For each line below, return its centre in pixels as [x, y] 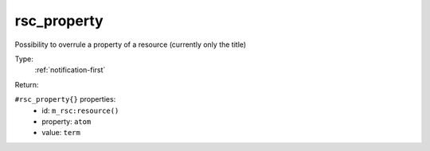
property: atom [66, 121]
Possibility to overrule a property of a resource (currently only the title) [131, 45]
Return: [27, 84]
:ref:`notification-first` [70, 70]
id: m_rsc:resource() [80, 110]
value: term [61, 133]
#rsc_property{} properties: [65, 99]
